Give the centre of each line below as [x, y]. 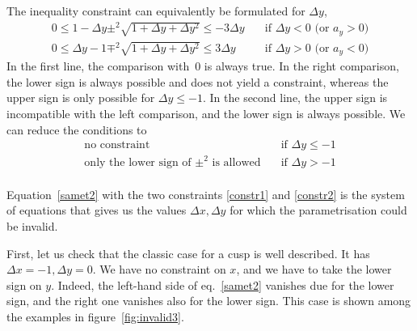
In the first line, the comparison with [98, 66]
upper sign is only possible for [81, 98]
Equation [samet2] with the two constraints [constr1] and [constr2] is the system [206, 194]
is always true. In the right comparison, [301, 66]
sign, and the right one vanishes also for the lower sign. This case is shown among [209, 301]
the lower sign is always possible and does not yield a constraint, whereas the [198, 81]
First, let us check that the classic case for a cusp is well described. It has [188, 253]
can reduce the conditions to [77, 129]
